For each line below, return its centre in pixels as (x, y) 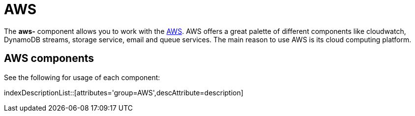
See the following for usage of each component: (82, 77)
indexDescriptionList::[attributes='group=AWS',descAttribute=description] (124, 92)
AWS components (49, 58)
